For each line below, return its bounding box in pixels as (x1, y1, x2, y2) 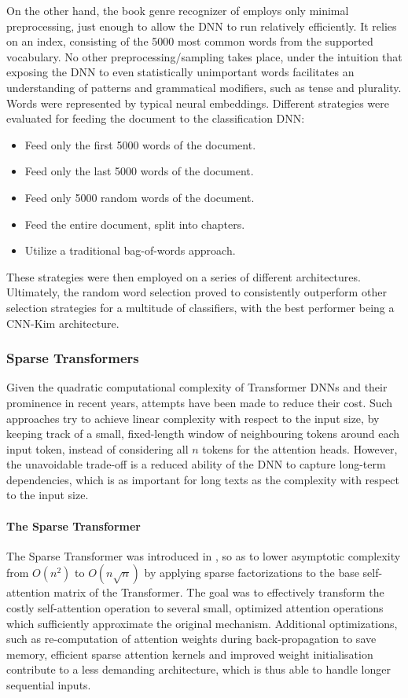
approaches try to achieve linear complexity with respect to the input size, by (6, 410, 380, 426)
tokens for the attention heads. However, (202, 440, 398, 457)
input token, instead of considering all (6, 440, 189, 457)
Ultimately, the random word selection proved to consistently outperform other (6, 284, 387, 300)
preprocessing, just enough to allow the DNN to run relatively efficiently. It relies (6, 17, 397, 34)
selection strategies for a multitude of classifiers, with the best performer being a (6, 299, 395, 315)
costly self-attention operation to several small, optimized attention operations (6, 600, 384, 616)
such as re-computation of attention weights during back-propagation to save (6, 630, 377, 647)
